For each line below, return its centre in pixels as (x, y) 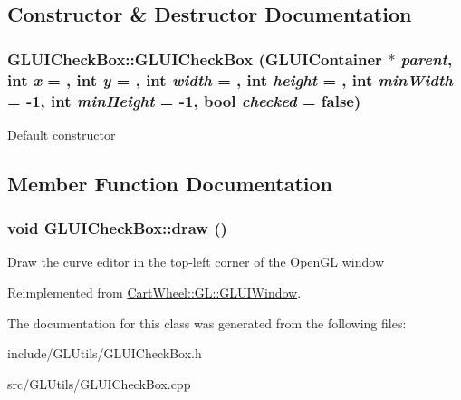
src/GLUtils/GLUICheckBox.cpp (99, 383)
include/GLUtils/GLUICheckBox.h (105, 353)
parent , (427, 59)
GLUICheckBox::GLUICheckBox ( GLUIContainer (195, 59)
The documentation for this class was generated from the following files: (207, 322)
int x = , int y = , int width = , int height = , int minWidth (230, 79)
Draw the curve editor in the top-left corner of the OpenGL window (196, 262)
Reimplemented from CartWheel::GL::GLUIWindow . (154, 293)
